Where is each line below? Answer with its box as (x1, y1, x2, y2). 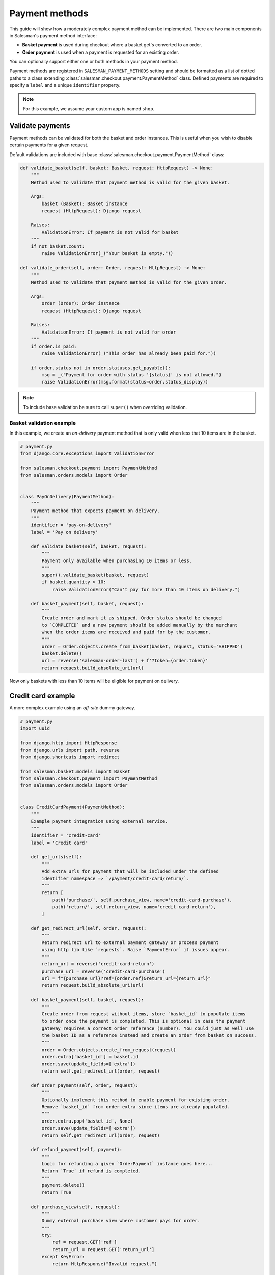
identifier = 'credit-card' (31, 833, 101, 838)
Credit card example (9, 691, 75, 700)
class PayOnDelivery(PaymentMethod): (20, 494, 115, 499)
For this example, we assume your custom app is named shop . (23, 106, 155, 112)
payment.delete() (41, 1182, 85, 1188)
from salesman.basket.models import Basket (20, 768, 131, 774)
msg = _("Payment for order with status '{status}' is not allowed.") (41, 372, 222, 378)
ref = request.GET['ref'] (52, 1239, 117, 1245)
